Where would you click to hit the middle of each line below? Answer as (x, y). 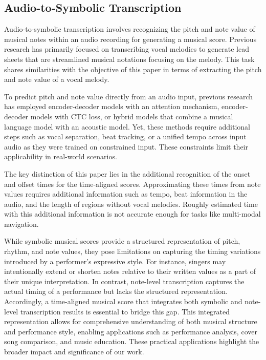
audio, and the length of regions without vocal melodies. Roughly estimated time (131, 204)
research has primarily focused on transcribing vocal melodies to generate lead (127, 49)
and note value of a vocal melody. (57, 79)
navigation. (21, 224)
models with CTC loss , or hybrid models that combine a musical (132, 116)
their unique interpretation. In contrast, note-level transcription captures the (124, 281)
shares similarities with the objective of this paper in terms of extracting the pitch (133, 69)
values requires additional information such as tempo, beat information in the (126, 194)
